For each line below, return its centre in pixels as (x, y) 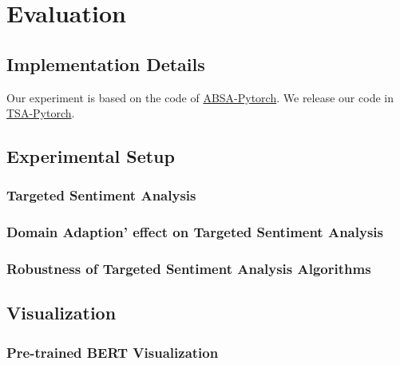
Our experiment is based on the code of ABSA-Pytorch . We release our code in (200, 97)
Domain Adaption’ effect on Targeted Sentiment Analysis (195, 232)
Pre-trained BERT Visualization (113, 352)
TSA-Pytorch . (41, 113)
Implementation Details (106, 63)
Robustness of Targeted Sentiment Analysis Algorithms (189, 269)
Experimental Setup (91, 156)
